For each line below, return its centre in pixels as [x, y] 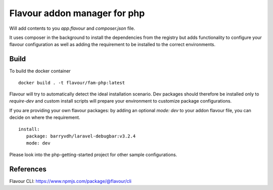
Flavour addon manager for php [77, 13]
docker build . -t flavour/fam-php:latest [72, 83]
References [28, 169]
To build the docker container [40, 71]
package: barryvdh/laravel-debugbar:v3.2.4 [81, 136]
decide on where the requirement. [45, 117]
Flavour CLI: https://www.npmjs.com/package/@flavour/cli [70, 181]
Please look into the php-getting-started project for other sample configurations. [93, 155]
